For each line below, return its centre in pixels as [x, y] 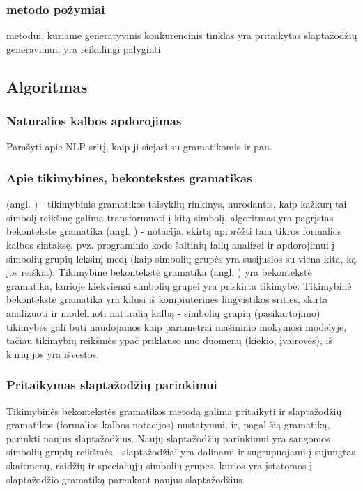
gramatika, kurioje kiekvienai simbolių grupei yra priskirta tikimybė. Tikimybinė [179, 285]
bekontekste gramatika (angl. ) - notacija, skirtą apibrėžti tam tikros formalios [174, 231]
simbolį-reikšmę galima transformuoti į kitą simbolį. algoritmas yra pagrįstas [170, 217]
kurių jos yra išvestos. [53, 353]
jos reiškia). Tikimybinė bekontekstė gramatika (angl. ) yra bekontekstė [159, 272]
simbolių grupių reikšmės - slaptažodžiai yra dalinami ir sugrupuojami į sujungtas [181, 452]
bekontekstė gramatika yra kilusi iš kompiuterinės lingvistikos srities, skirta [167, 299]
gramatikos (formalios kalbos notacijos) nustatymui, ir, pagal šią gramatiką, [168, 424]
